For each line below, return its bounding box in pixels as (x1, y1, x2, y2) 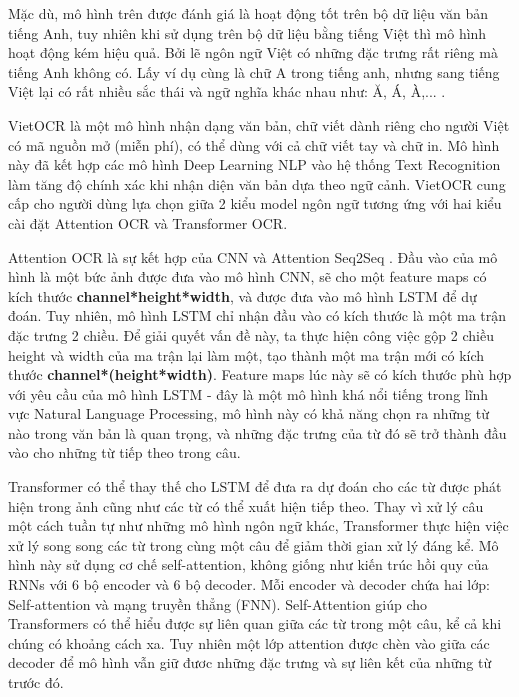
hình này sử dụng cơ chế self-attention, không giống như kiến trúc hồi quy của (8, 554, 489, 575)
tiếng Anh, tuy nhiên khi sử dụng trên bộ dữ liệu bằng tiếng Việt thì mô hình (8, 22, 487, 43)
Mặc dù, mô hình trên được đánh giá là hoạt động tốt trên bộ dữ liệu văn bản (8, 3, 489, 23)
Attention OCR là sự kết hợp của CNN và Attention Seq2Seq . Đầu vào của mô (8, 246, 498, 267)
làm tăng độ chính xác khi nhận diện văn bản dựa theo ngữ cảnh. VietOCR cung (8, 173, 506, 194)
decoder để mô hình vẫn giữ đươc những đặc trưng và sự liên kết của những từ (8, 652, 492, 673)
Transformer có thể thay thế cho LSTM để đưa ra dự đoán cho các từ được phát (8, 476, 502, 497)
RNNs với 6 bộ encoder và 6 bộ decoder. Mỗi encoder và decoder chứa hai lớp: (8, 574, 490, 595)
